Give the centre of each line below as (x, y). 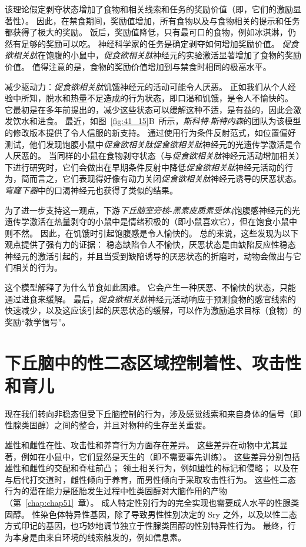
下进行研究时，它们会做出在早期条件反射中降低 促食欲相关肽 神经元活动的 (145, 167)
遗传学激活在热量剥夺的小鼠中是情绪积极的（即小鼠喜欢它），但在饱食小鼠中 (151, 221)
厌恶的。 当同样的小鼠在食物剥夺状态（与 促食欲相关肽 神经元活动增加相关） (156, 156)
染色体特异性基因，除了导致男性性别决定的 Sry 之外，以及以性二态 (169, 514)
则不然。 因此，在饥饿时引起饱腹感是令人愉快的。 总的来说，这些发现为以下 (152, 233)
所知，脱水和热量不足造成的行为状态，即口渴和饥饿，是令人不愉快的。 (157, 98)
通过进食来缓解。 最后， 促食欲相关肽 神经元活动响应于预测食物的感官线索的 (150, 298)
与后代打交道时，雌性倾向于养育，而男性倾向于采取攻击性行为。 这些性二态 (150, 479)
